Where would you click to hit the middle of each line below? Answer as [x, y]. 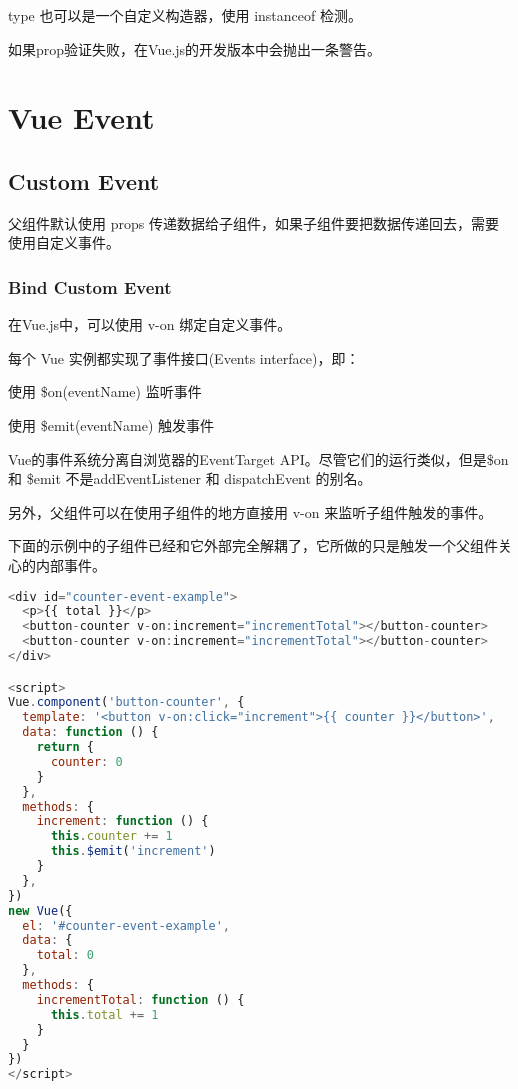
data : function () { [90, 732]
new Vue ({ [40, 910]
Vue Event [81, 117]
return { [65, 747]
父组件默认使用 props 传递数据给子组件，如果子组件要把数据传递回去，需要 [253, 222]
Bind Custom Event [90, 286]
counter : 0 [86, 761]
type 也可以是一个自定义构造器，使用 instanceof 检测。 [185, 15]
